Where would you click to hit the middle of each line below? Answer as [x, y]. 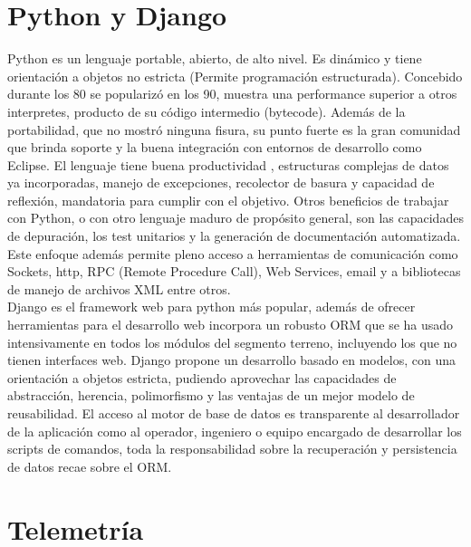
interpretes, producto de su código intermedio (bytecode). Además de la [207, 111]
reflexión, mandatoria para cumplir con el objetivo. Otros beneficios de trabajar [228, 200]
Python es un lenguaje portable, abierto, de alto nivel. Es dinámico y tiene [215, 58]
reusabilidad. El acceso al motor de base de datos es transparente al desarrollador [234, 413]
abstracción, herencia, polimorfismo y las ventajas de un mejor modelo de [211, 395]
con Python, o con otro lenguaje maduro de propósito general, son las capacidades [235, 218]
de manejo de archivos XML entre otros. [119, 288]
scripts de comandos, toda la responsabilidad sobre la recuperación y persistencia [232, 449]
